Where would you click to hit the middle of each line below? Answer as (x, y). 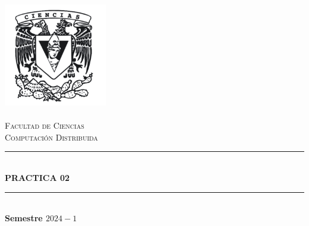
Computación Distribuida (51, 137)
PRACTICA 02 (37, 178)
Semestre (24, 218)
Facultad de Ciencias (45, 125)
